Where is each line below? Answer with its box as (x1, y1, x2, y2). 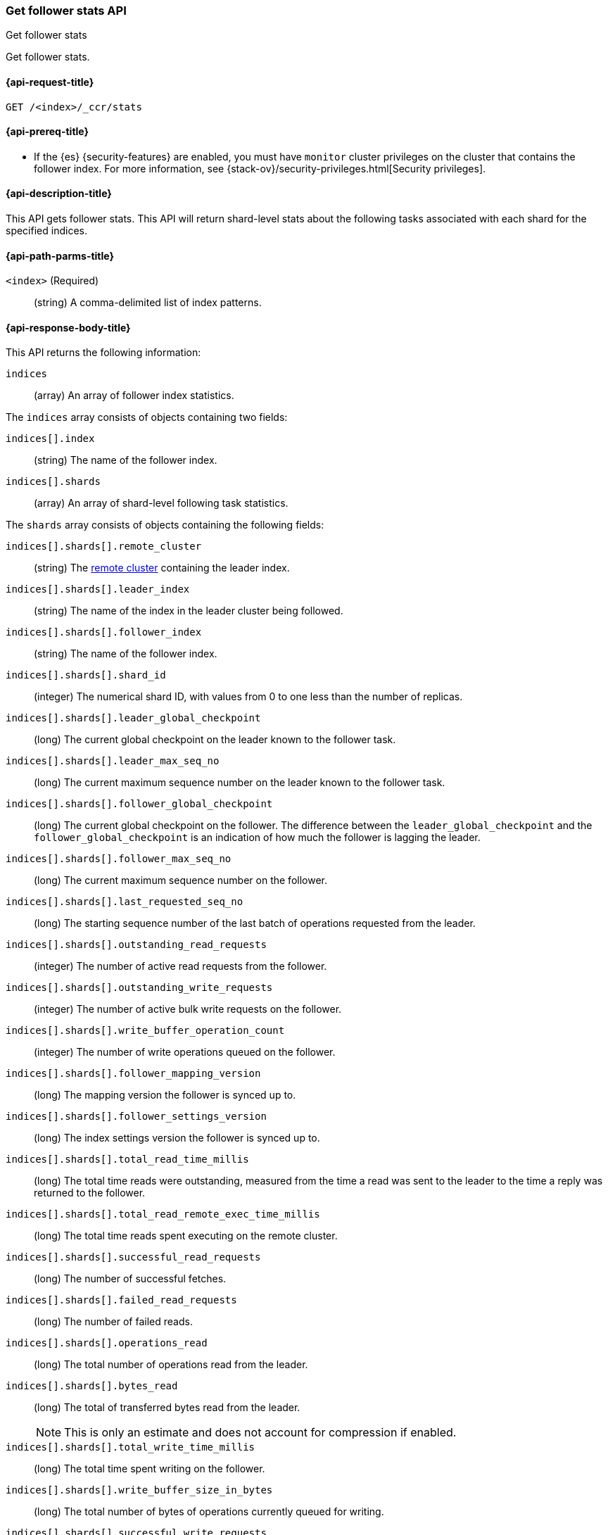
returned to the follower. (34, 1187, 146, 1199)
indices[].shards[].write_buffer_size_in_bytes (6, 1484, 273, 1496)
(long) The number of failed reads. (34, 1315, 193, 1328)
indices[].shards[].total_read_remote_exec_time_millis (6, 1208, 320, 1220)
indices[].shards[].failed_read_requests (6, 1294, 237, 1306)
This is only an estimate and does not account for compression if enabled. (64, 1425, 457, 1440)
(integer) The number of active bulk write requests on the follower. (34, 1003, 342, 1016)
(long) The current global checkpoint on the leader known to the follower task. (34, 733, 396, 746)
